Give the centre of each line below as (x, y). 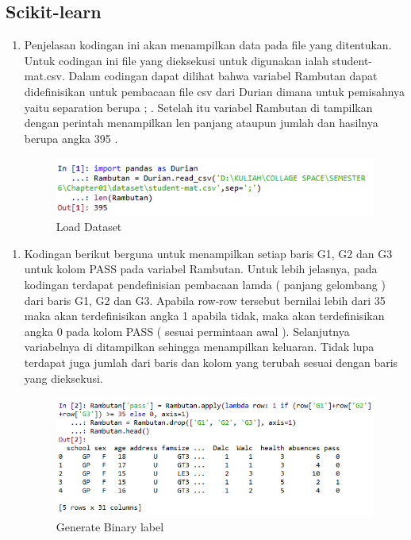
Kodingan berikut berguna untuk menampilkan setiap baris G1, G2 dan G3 (208, 253)
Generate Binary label (110, 526)
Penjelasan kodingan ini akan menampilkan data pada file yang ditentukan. (208, 45)
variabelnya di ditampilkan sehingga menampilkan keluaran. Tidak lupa (199, 347)
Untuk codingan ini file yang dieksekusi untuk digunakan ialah (177, 60)
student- (352, 60)
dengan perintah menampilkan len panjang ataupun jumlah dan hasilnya (201, 123)
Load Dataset (89, 227)
